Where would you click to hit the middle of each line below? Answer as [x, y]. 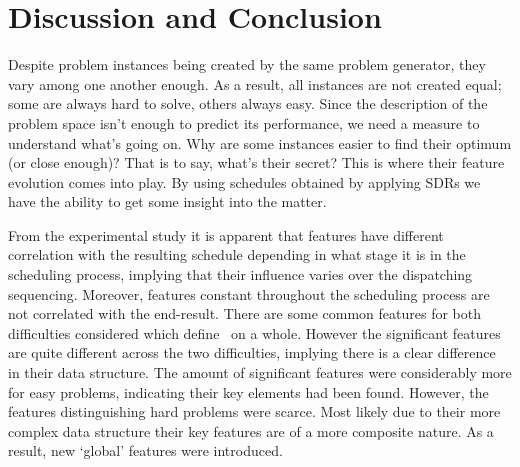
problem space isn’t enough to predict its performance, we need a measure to [244, 122]
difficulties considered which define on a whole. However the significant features [254, 332]
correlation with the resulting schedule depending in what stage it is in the [237, 254]
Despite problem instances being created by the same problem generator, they [247, 64]
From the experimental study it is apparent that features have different [226, 234]
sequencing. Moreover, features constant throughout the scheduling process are [249, 293]
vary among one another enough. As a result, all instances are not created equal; [255, 83]
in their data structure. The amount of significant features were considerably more [260, 372]
